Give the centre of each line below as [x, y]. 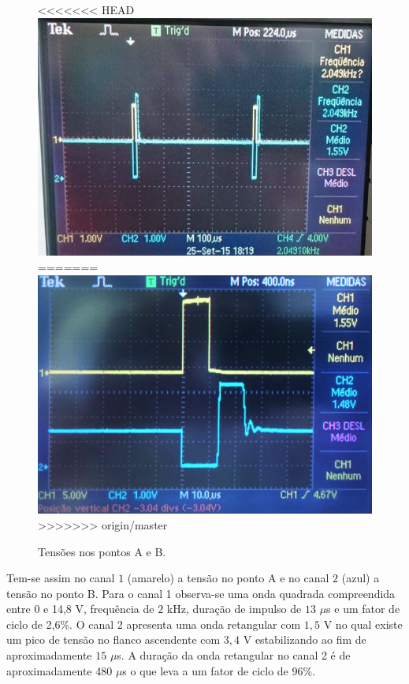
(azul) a [361, 578]
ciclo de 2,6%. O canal [60, 624]
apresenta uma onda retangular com [214, 624]
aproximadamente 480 [59, 670]
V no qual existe [363, 624]
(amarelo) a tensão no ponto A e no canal [228, 578]
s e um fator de [363, 609]
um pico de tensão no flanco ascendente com [113, 639]
